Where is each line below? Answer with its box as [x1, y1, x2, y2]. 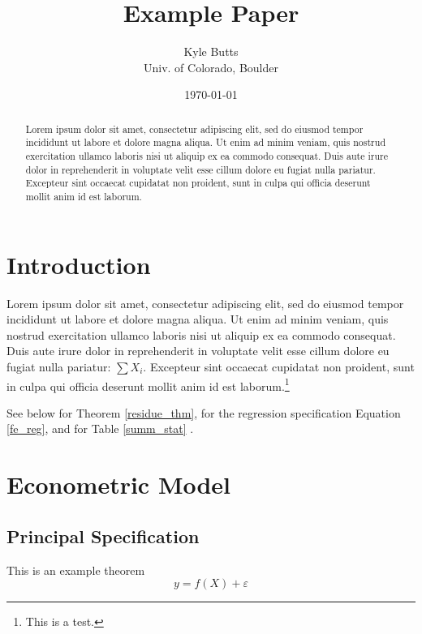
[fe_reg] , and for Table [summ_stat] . [6, 420, 194, 437]
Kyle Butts [183, 43, 239, 60]
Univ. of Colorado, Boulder [144, 58, 278, 75]
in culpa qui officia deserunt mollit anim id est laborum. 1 [6, 375, 290, 394]
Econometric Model [6, 468, 231, 501]
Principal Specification [6, 523, 200, 548]
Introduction [6, 247, 151, 281]
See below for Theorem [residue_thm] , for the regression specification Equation [6, 404, 401, 421]
